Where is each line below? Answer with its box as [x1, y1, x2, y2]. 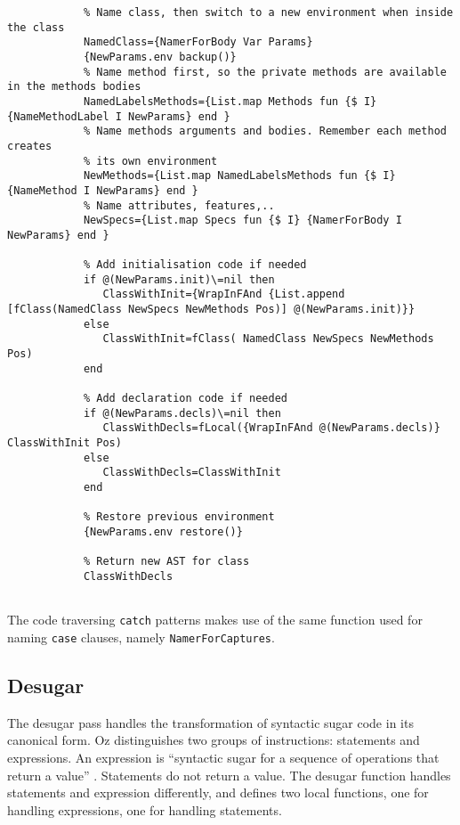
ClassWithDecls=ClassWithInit [102, 466, 281, 479]
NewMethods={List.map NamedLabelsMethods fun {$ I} [83, 169, 396, 183]
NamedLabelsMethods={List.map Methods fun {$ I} [83, 94, 377, 108]
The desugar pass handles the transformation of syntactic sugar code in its [7, 713, 414, 731]
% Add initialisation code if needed [83, 258, 307, 272]
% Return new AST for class [83, 555, 250, 568]
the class [7, 20, 65, 34]
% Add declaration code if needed [83, 392, 287, 405]
